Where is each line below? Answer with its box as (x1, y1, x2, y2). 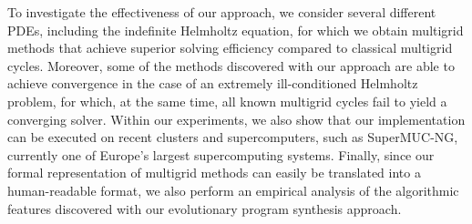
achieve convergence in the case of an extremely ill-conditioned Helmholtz (7, 74, 418, 93)
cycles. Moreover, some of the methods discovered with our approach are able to (7, 56, 455, 75)
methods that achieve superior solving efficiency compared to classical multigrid (7, 38, 453, 57)
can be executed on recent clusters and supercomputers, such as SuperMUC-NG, (7, 127, 458, 147)
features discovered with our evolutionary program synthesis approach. (7, 199, 402, 218)
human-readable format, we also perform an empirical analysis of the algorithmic (7, 180, 459, 199)
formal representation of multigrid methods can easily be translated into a (7, 163, 421, 182)
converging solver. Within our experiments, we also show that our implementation (7, 109, 466, 128)
